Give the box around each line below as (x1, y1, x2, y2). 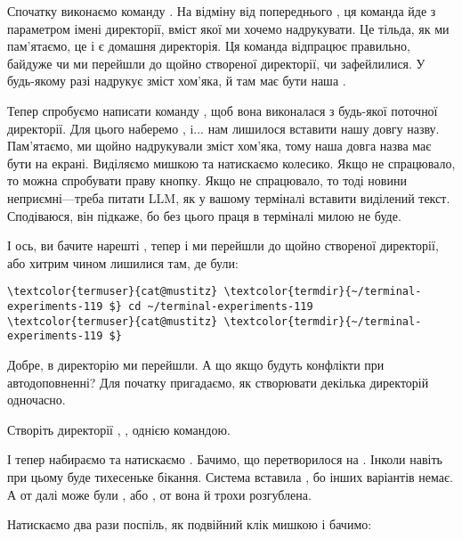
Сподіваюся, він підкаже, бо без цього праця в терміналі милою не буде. (7, 206, 401, 225)
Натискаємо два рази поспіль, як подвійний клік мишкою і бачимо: (7, 515, 372, 534)
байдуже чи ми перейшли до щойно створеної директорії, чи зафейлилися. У (7, 53, 426, 72)
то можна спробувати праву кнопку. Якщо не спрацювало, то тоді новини (7, 171, 407, 190)
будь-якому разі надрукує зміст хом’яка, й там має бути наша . (7, 71, 346, 90)
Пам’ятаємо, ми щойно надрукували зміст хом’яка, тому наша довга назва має (7, 136, 432, 155)
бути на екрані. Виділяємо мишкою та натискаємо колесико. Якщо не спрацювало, (7, 153, 456, 172)
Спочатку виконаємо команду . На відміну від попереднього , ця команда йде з (7, 2, 436, 20)
